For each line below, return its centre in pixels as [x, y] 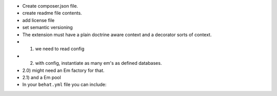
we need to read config [60, 49]
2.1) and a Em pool [42, 77]
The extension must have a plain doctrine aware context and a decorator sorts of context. [117, 34]
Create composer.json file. [50, 6]
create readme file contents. [52, 13]
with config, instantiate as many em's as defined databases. [98, 63]
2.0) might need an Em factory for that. [63, 70]
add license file [38, 20]
